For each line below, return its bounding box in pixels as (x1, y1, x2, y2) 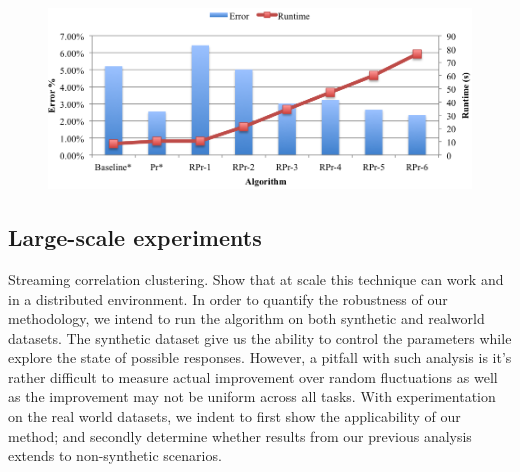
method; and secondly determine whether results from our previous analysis (8, 425, 472, 446)
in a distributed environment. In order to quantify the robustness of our (8, 288, 448, 309)
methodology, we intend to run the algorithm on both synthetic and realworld (8, 308, 485, 329)
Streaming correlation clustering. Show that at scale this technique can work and (8, 268, 504, 289)
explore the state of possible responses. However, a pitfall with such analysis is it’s (8, 347, 512, 368)
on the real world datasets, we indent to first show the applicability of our (8, 406, 461, 427)
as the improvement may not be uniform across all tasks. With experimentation (8, 386, 496, 407)
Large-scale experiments (8, 222, 262, 253)
